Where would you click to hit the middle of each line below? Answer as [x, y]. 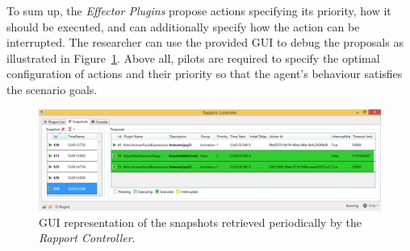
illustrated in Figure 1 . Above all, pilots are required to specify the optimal [193, 58]
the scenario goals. [52, 89]
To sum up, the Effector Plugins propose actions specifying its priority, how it [199, 10]
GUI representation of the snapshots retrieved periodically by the [201, 222]
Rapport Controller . [87, 238]
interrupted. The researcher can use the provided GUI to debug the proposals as [205, 42]
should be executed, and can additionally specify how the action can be [183, 26]
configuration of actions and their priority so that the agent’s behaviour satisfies [205, 74]
